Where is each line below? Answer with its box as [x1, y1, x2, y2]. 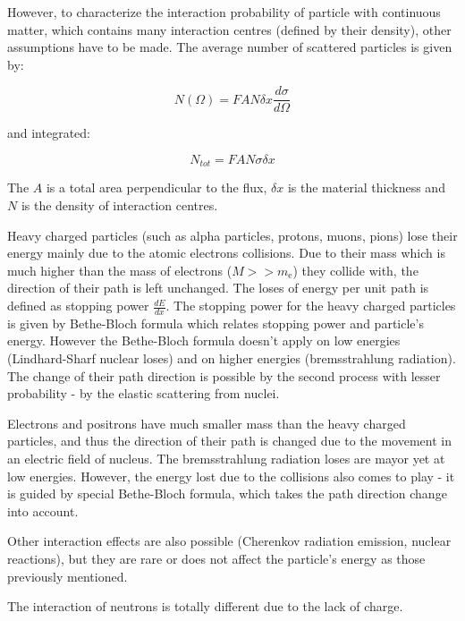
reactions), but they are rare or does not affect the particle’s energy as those [7, 549, 426, 567]
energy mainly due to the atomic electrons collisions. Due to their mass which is [7, 243, 445, 262]
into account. [7, 501, 79, 520]
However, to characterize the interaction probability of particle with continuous [7, 3, 441, 21]
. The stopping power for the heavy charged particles [165, 296, 456, 315]
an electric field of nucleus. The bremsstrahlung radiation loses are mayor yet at [7, 449, 445, 468]
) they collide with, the [292, 260, 418, 279]
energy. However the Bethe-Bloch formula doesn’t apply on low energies [7, 331, 401, 350]
